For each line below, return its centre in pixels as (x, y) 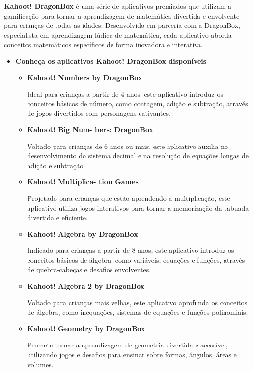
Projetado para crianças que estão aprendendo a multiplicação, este (129, 198)
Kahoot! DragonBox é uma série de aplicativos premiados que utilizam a (118, 6)
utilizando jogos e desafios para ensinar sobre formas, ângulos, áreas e (132, 355)
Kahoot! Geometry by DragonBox (86, 328)
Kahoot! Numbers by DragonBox (85, 77)
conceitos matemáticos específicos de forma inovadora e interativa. (103, 44)
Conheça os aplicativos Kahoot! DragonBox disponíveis (111, 61)
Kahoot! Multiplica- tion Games (83, 182)
